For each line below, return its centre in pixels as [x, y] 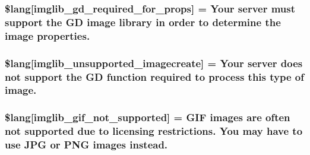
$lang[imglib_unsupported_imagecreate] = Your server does [154, 63]
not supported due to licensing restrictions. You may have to [154, 131]
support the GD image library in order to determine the [143, 22]
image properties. [48, 35]
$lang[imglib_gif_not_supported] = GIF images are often [148, 117]
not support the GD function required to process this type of [154, 76]
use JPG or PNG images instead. [86, 145]
